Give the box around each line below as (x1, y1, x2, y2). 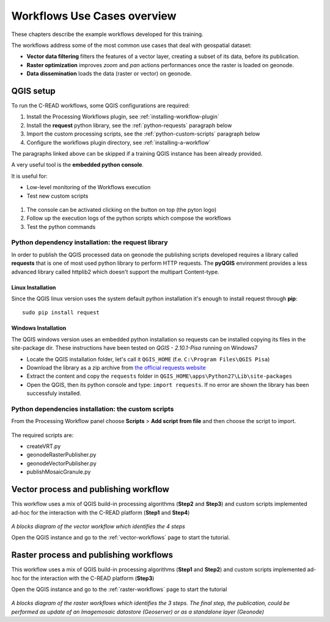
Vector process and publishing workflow (11, 484, 169, 494)
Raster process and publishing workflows (11, 550, 174, 560)
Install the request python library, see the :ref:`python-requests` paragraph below (26, 121, 232, 129)
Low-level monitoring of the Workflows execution (26, 184, 151, 191)
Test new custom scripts (26, 192, 89, 200)
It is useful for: (11, 172, 48, 179)
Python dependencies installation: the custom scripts (11, 405, 174, 413)
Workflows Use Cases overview (11, 9, 177, 23)
